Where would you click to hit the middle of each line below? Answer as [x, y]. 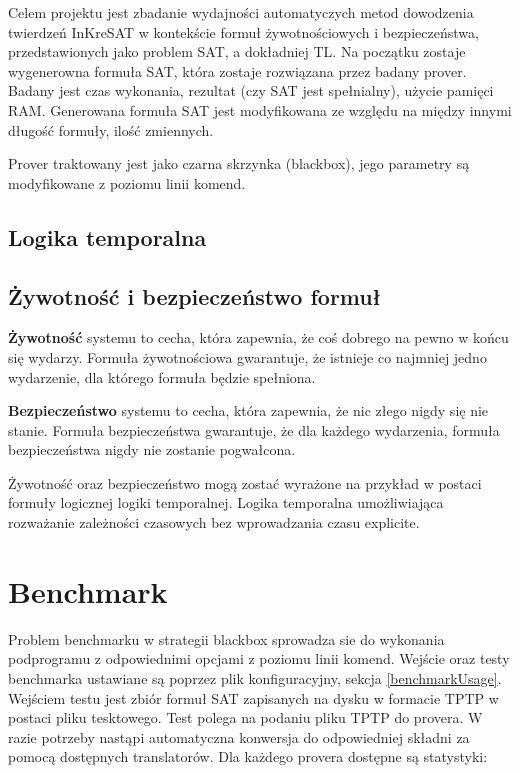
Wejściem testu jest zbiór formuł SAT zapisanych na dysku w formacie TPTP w [253, 697]
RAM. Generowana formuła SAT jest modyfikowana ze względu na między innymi [260, 109]
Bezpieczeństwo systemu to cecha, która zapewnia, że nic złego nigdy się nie [248, 410]
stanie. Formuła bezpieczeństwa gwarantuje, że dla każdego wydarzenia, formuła [254, 429]
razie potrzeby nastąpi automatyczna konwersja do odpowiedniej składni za [239, 736]
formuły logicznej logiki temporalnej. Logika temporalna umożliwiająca [226, 502]
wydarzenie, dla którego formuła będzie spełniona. [162, 376]
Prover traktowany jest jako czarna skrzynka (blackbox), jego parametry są [239, 163]
